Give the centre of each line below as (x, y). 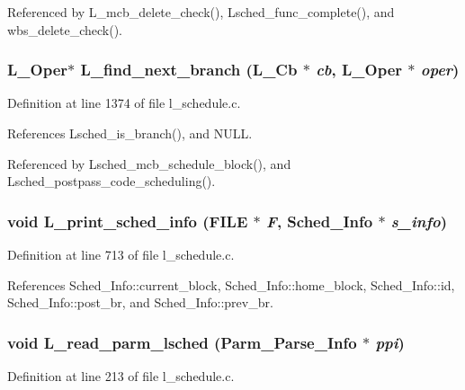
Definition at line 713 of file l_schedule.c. (121, 254)
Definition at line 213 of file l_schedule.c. (121, 376)
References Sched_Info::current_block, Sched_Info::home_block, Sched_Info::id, (231, 284)
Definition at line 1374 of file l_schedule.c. (124, 103)
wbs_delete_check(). (65, 29)
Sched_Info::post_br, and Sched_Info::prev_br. (140, 302)
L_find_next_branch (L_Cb (189, 70)
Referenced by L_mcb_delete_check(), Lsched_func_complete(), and (201, 12)
